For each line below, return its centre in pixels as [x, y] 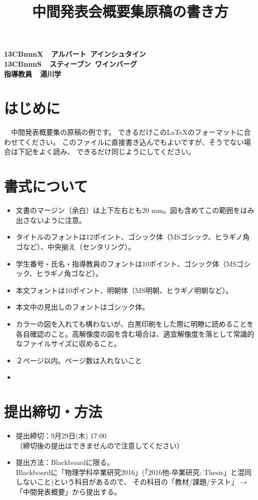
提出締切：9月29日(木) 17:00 [61, 436]
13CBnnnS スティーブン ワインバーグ [71, 63]
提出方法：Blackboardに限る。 [65, 462]
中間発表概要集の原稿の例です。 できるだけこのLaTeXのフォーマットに [127, 132]
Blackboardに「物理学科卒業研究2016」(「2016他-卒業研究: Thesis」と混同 [134, 472]
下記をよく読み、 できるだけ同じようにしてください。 [106, 152]
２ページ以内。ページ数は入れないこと [79, 360]
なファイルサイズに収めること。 [68, 343]
